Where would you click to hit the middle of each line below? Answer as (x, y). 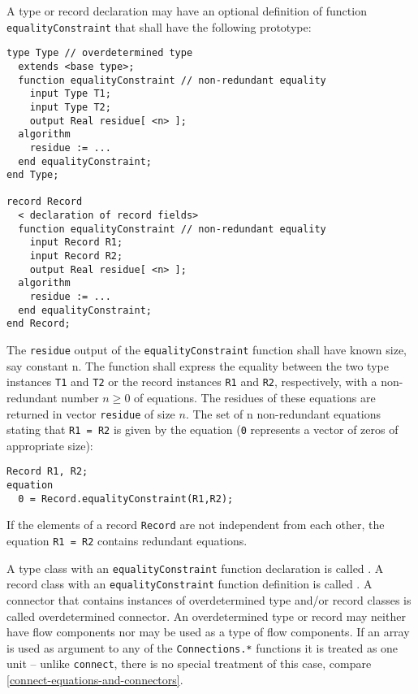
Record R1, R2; (47, 472)
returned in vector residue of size (91, 413)
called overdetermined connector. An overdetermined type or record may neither (206, 616)
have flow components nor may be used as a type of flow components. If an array (208, 632)
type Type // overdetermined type (100, 53)
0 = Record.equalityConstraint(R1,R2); (126, 499)
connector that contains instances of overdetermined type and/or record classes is (209, 600)
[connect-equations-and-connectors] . (95, 680)
